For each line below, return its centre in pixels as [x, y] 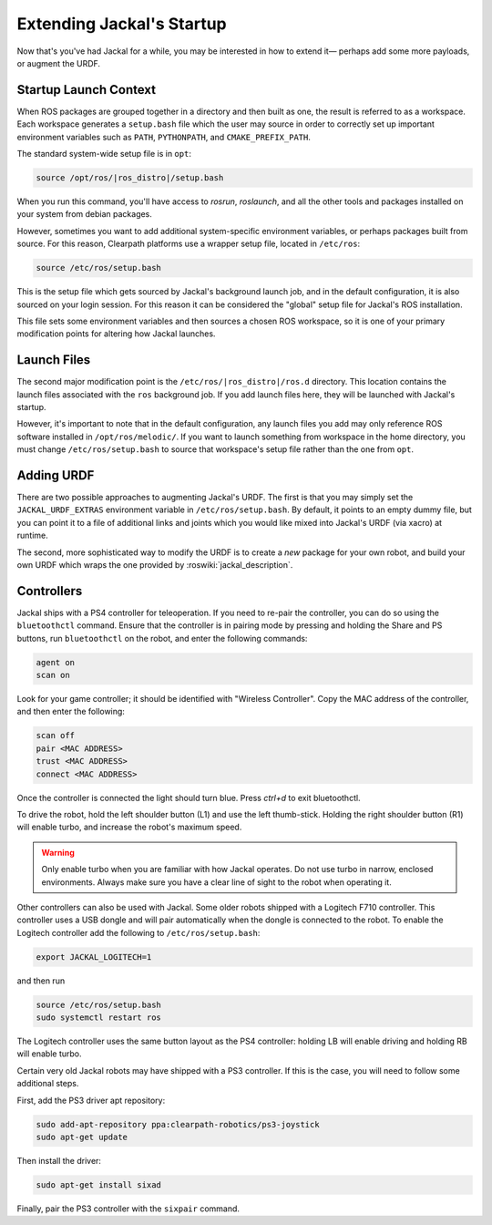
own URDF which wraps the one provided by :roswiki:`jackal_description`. [155, 565]
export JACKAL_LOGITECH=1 [94, 957]
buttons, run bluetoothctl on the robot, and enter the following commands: [162, 638]
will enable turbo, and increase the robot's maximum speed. [129, 827]
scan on [53, 675]
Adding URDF [56, 475]
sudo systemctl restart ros [98, 1018]
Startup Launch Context [87, 90]
